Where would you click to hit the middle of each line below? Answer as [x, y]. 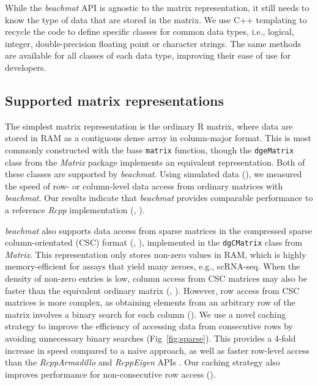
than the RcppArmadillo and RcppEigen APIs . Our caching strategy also [142, 362]
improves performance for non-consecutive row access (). [110, 374]
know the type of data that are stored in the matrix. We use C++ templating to [156, 19]
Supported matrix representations [115, 100]
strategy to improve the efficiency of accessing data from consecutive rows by [149, 326]
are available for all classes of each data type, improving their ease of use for [148, 55]
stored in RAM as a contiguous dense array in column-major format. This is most [158, 138]
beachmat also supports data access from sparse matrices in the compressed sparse [159, 230]
